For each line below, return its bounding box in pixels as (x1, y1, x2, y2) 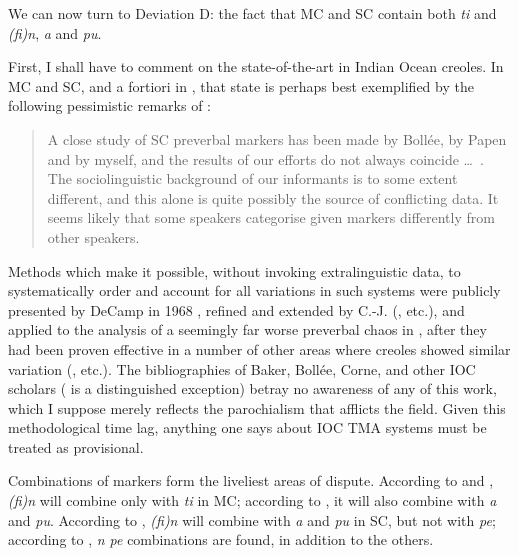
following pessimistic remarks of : (8, 95, 211, 116)
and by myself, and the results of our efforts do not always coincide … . (47, 148, 484, 169)
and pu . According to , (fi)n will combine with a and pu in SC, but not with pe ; (8, 509, 496, 530)
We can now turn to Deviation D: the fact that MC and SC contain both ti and (8, 3, 497, 23)
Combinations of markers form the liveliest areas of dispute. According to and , (8, 470, 494, 491)
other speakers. (47, 226, 140, 247)
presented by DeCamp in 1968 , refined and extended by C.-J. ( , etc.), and (8, 299, 465, 320)
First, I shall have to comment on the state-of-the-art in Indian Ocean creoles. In (8, 56, 504, 77)
